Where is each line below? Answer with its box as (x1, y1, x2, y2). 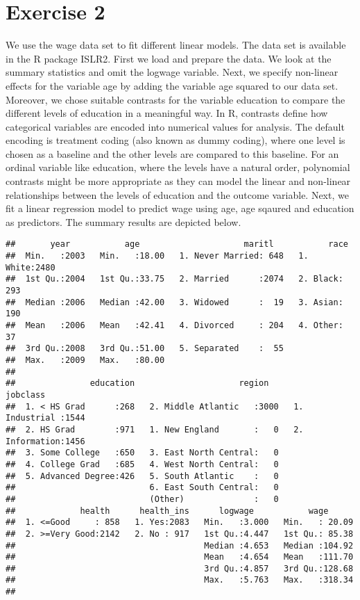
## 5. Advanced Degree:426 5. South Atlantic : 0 (6, 471, 279, 481)
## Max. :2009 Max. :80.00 (6, 355, 165, 365)
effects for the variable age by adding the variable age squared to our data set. (6, 78, 338, 92)
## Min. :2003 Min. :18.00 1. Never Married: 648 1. (6, 251, 309, 261)
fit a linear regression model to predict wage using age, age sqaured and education (6, 201, 354, 216)
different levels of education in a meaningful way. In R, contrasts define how (6, 106, 328, 120)
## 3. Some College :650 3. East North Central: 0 (6, 448, 279, 458)
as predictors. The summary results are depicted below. (6, 214, 241, 229)
